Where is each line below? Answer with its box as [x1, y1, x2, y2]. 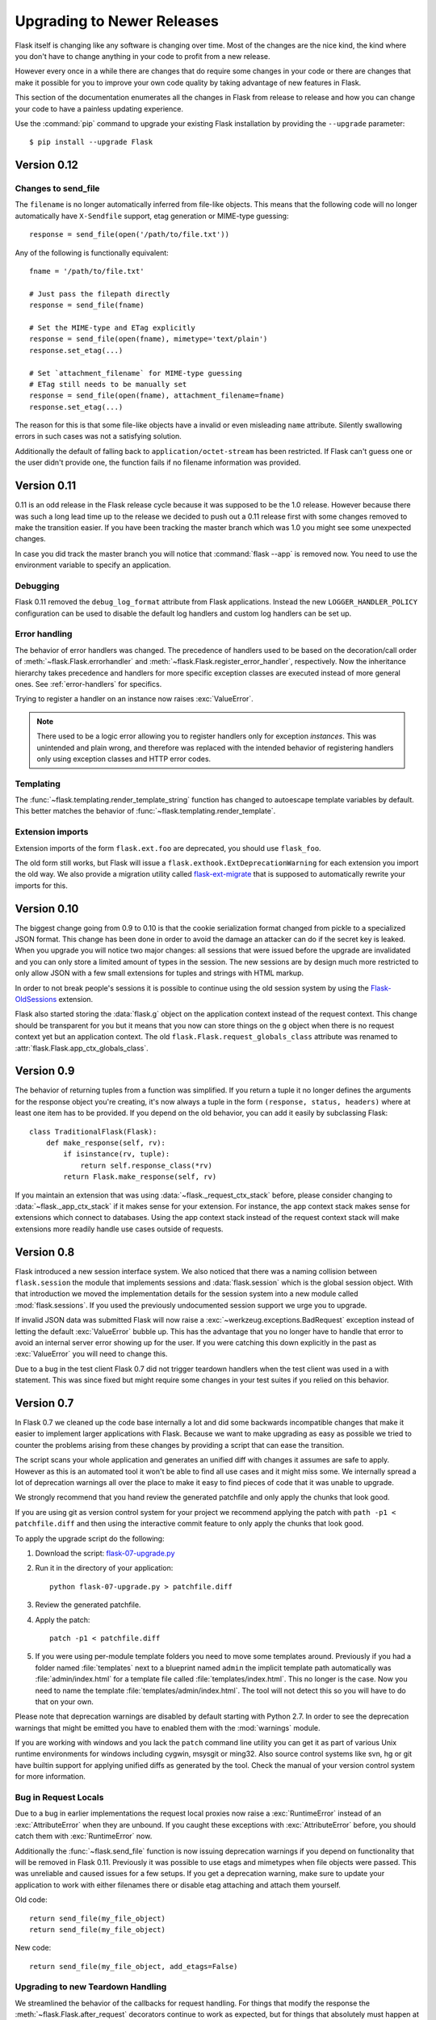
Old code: [15, 1895, 48, 1904]
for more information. [15, 1772, 86, 1782]
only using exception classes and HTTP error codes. [36, 754, 212, 764]
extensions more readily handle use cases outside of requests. [15, 1224, 224, 1234]
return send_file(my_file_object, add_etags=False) [29, 1962, 238, 1971]
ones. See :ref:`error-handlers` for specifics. [15, 679, 162, 688]
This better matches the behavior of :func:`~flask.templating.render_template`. [15, 806, 276, 816]
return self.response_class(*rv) [80, 1160, 213, 1170]
